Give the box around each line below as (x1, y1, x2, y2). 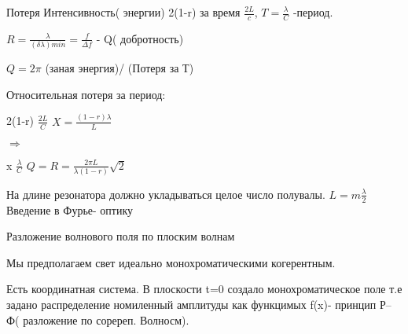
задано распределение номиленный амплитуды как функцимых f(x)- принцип (6, 296, 377, 313)
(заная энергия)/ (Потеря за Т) (45, 60, 194, 76)
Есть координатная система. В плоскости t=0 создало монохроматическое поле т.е (6, 281, 402, 297)
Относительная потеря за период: (6, 86, 166, 102)
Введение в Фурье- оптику (6, 201, 134, 218)
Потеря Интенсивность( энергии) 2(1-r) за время (6, 4, 241, 20)
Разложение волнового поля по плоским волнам (6, 228, 235, 244)
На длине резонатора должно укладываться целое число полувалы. (6, 185, 325, 202)
